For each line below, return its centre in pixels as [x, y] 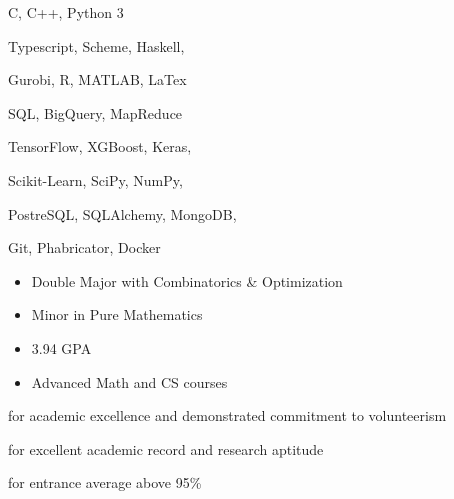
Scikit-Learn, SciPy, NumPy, [95, 179]
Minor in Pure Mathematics [117, 314]
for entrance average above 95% [105, 482]
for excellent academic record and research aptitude [166, 448]
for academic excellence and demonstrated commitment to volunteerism [227, 415]
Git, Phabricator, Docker [84, 247]
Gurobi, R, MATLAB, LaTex [97, 79]
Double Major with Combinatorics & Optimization [187, 280]
